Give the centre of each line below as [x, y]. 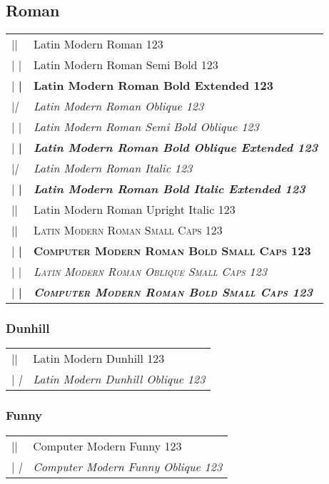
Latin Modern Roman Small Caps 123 [128, 230]
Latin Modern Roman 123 [98, 44]
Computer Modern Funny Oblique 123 [128, 466]
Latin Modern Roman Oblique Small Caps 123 [150, 272]
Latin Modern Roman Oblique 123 [118, 106]
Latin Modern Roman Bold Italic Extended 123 [169, 189]
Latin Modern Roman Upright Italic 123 [134, 210]
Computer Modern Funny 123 [107, 446]
